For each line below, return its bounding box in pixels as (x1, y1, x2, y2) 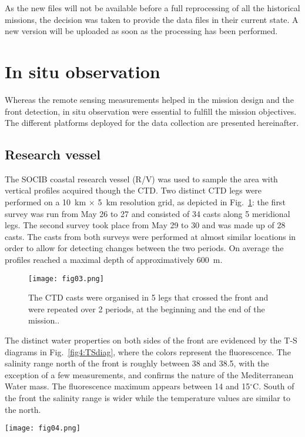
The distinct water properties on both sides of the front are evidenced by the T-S (5, 334, 297, 346)
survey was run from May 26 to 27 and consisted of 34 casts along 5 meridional (5, 207, 290, 219)
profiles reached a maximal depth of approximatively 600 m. (5, 253, 223, 266)
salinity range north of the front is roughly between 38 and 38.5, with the (5, 357, 269, 369)
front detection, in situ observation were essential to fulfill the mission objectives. (5, 105, 297, 117)
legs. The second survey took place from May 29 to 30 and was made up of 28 (5, 219, 286, 231)
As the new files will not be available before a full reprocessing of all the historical (5, 2, 300, 14)
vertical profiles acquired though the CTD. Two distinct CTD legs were (5, 184, 262, 196)
